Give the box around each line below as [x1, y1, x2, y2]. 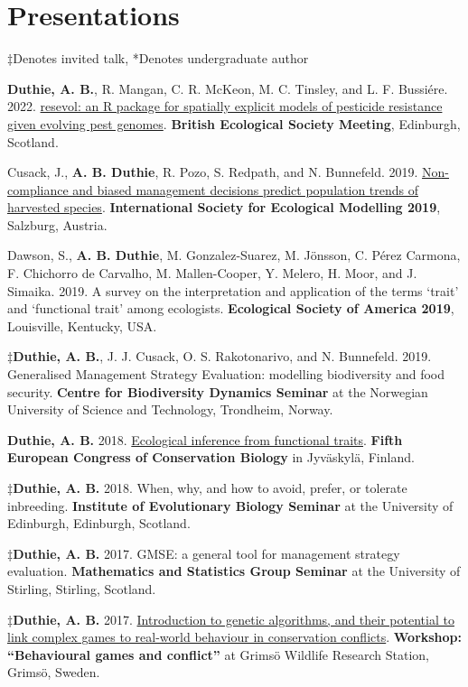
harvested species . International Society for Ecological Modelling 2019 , [7, 198, 441, 217]
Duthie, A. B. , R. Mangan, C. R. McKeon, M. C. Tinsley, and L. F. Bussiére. [7, 79, 448, 97]
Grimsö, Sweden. [7, 663, 100, 682]
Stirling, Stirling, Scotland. [7, 579, 156, 598]
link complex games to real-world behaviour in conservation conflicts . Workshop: [7, 627, 463, 646]
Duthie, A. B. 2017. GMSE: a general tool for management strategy [13, 543, 400, 562]
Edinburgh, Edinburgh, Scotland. [7, 514, 191, 533]
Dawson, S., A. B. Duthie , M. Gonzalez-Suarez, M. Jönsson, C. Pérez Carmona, [7, 246, 461, 265]
